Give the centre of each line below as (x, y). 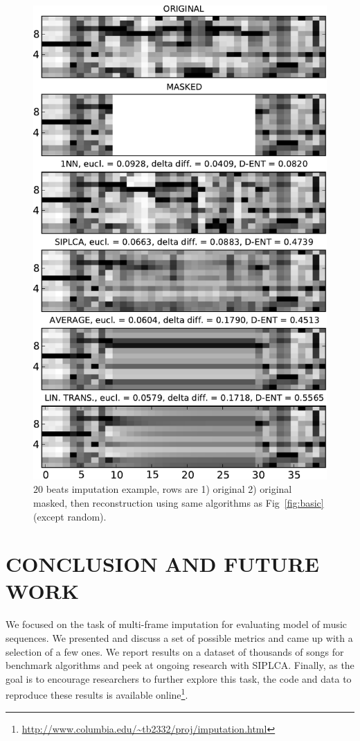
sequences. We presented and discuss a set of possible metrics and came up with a (179, 638)
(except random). (70, 516)
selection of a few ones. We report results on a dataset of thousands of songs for (175, 651)
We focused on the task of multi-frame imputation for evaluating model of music (177, 624)
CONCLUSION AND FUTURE (162, 564)
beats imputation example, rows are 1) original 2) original (169, 489)
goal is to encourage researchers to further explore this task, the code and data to (179, 678)
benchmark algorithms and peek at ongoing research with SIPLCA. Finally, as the (180, 665)
